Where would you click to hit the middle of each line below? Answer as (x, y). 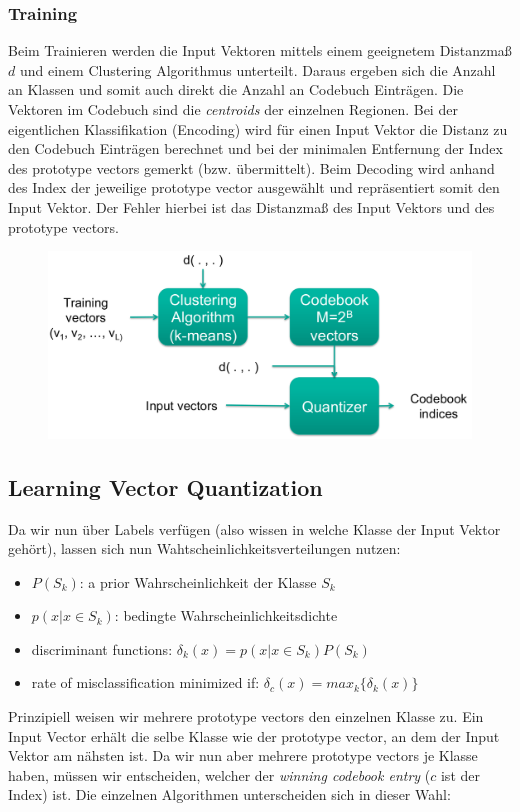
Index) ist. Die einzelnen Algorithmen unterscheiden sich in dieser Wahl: (229, 794)
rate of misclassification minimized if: (145, 682)
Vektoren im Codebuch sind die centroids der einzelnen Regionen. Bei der (233, 109)
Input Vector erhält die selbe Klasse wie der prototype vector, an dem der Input (254, 735)
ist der (460, 774)
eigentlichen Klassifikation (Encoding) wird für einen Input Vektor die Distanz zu (258, 128)
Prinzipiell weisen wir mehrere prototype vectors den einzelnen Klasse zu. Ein (246, 716)
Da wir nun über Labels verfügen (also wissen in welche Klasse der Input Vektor (254, 528)
